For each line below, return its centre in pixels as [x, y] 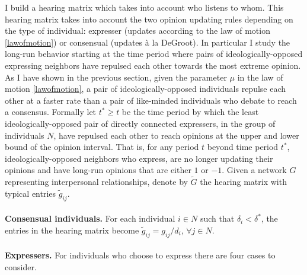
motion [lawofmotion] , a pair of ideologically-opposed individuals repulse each [145, 89]
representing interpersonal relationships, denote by [96, 182]
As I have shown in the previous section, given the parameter [116, 77]
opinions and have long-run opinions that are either [98, 170]
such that [217, 218]
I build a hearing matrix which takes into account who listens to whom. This [144, 7]
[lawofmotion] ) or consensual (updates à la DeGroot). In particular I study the [148, 42]
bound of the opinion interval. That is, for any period [102, 147]
